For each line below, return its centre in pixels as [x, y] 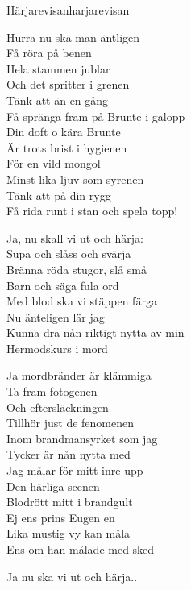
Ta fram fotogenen [52, 391]
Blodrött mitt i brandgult [70, 502]
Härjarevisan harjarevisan [68, 10]
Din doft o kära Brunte [64, 132]
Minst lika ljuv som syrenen [75, 179]
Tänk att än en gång [58, 100]
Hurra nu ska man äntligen [73, 37]
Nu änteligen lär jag [56, 316]
